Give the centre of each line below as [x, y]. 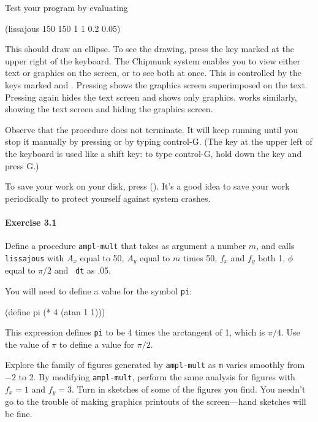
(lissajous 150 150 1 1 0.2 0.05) [63, 28]
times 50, [200, 257]
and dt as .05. [83, 270]
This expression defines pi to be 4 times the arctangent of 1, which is [135, 332]
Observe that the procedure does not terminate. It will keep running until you [151, 129]
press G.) [22, 165]
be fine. [19, 413]
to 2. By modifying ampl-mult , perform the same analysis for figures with [157, 377]
